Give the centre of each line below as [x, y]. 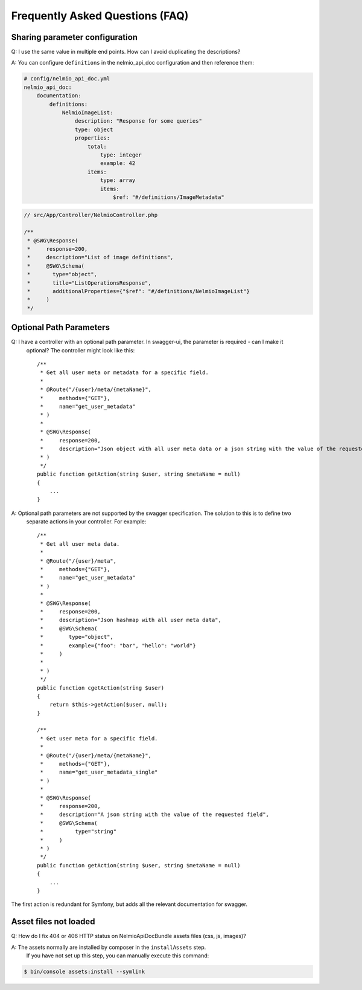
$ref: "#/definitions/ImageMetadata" [168, 197]
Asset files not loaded [53, 922]
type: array [118, 180]
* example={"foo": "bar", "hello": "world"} [118, 645]
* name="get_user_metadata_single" [99, 772]
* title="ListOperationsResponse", [89, 283]
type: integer [121, 155]
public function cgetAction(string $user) [101, 688]
